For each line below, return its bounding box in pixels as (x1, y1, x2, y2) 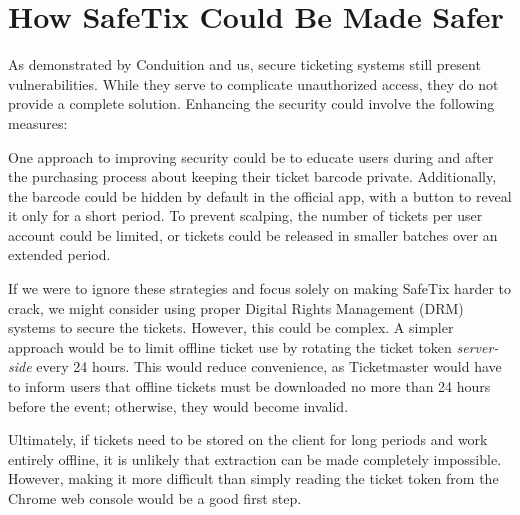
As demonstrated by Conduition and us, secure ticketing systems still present (8, 54, 481, 75)
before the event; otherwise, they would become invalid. (8, 395, 349, 416)
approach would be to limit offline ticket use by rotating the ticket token (8, 336, 452, 357)
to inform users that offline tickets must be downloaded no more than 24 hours (8, 376, 491, 397)
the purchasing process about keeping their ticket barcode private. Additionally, (8, 166, 497, 187)
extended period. (8, 244, 111, 265)
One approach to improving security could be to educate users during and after (8, 146, 494, 167)
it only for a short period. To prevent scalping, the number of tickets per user (8, 205, 483, 226)
